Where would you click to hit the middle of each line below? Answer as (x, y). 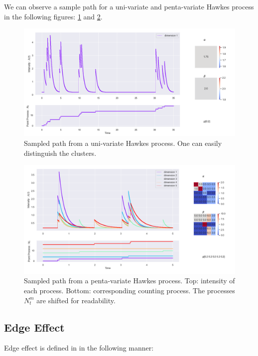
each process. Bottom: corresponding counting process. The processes (129, 290)
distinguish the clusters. (60, 153)
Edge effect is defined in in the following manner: (79, 348)
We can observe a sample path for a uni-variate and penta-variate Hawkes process (129, 6)
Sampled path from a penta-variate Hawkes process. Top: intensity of (129, 281)
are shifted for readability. (76, 300)
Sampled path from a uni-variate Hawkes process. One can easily (123, 143)
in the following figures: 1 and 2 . (53, 16)
